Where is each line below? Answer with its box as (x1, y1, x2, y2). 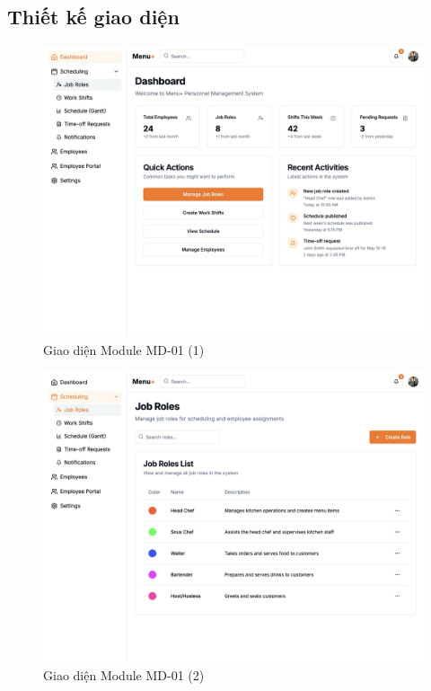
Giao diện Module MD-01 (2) (43, 665, 205, 684)
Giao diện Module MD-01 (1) (43, 340, 205, 359)
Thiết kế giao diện (7, 3, 180, 31)
